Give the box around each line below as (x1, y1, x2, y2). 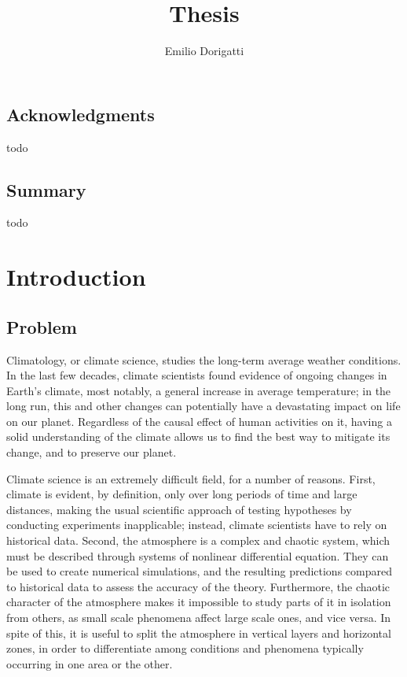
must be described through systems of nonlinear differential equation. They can (6, 547, 389, 564)
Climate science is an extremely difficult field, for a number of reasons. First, (6, 470, 376, 486)
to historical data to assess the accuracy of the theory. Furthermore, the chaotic (6, 578, 390, 594)
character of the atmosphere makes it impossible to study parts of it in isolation (6, 594, 391, 610)
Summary (6, 177, 86, 202)
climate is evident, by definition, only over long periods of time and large (6, 486, 357, 502)
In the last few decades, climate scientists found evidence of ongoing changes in (6, 367, 387, 383)
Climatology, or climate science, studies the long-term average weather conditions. (6, 351, 401, 368)
